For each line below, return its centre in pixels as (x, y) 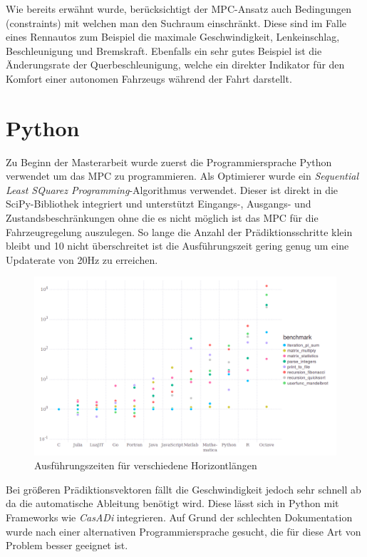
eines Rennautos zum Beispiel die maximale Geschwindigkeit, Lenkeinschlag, (173, 37)
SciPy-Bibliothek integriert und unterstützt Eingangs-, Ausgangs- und (159, 204)
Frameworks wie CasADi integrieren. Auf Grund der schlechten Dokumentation (179, 517)
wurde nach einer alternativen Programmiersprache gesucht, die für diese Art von (183, 531)
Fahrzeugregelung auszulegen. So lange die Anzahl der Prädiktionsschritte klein (179, 231)
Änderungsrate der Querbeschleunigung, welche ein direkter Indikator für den (175, 65)
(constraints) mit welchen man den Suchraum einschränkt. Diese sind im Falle (176, 22)
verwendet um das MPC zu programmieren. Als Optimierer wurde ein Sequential (182, 176)
